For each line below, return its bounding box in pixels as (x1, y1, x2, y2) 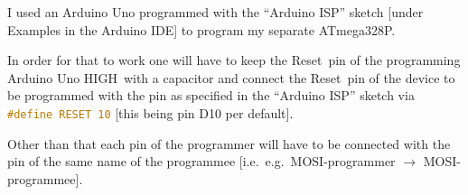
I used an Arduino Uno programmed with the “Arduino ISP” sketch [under (7, 3, 424, 21)
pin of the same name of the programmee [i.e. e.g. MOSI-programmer (7, 152, 396, 171)
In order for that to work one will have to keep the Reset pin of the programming (7, 51, 461, 70)
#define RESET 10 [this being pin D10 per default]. (7, 103, 294, 122)
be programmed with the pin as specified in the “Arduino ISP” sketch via (7, 86, 415, 105)
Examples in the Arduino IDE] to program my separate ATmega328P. (7, 20, 396, 39)
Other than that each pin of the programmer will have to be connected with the (7, 134, 451, 153)
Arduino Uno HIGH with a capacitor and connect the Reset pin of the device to (7, 68, 455, 87)
